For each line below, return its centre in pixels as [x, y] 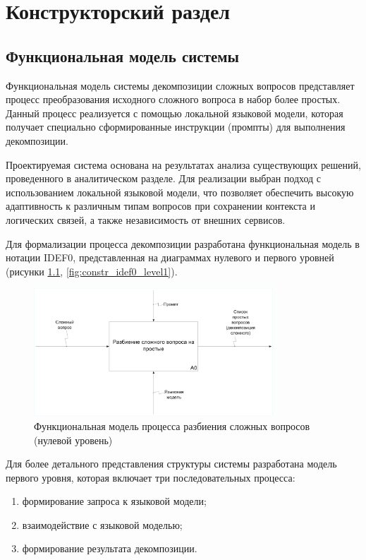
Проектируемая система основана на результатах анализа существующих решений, [183, 164]
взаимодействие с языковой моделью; [102, 524]
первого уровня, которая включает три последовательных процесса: [151, 477]
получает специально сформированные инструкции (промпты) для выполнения [176, 127]
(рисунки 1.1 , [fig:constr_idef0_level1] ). [92, 271]
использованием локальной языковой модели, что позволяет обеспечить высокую [180, 192]
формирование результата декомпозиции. [110, 548]
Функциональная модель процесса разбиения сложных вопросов [172, 425]
